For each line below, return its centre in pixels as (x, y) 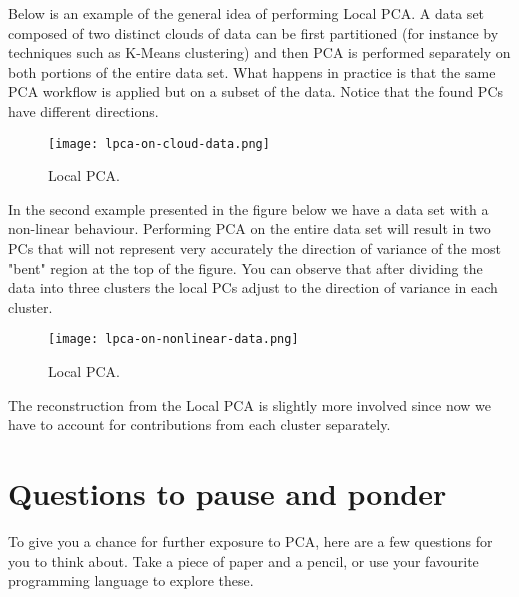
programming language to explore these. (131, 580)
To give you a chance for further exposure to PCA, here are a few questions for (250, 540)
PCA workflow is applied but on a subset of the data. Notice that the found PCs (256, 91)
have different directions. (83, 110)
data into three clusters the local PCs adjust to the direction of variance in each (253, 287)
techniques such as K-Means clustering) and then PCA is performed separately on (259, 52)
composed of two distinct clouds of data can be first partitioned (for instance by (253, 32)
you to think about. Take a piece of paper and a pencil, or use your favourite (243, 560)
